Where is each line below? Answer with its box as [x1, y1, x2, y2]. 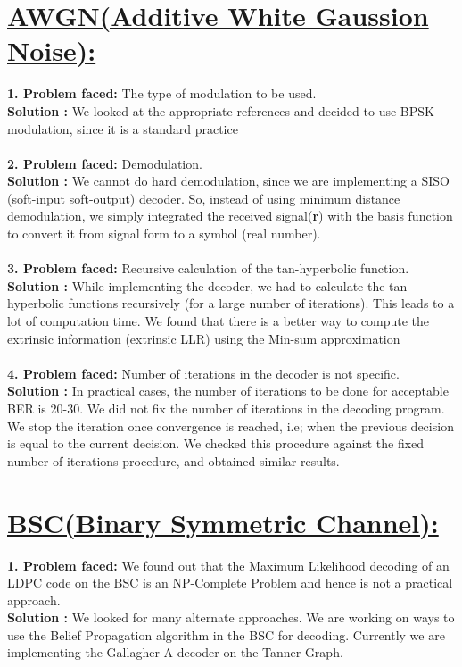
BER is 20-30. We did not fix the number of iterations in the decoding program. [7, 399, 445, 417]
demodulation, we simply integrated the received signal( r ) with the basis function [7, 206, 453, 225]
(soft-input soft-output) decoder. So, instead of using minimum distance [7, 188, 400, 207]
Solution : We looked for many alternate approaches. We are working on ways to [7, 608, 455, 627]
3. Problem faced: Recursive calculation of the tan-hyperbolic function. [7, 259, 409, 278]
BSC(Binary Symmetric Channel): [7, 504, 439, 540]
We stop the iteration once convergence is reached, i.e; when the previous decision [7, 416, 454, 435]
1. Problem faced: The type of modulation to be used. [7, 84, 317, 103]
